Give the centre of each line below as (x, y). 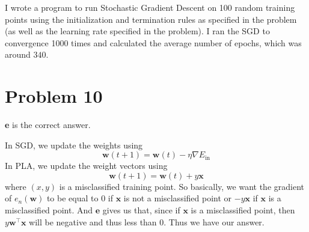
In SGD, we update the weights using (74, 145)
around (18, 54)
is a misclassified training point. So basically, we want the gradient (182, 186)
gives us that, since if (141, 210)
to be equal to (72, 198)
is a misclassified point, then (243, 210)
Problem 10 (54, 96)
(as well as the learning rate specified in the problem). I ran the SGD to (137, 31)
